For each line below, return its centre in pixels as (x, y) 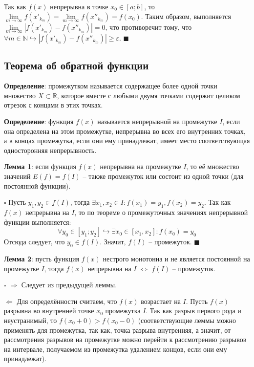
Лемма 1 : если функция (40, 166)
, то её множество (213, 166)
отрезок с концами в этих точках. (53, 105)
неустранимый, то (31, 320)
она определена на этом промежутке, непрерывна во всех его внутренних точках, (125, 131)
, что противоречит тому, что (148, 27)
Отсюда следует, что (34, 242)
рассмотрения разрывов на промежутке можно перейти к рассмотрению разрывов (125, 339)
